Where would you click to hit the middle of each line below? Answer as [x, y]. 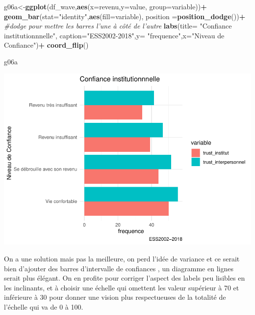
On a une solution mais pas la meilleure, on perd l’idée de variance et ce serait [122, 259]
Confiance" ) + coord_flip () [46, 45]
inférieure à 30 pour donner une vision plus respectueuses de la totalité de [115, 297]
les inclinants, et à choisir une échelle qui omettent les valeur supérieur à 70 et [122, 287]
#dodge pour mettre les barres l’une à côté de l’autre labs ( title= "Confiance [118, 26]
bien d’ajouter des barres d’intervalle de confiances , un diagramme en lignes [119, 268]
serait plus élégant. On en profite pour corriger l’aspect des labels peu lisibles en [125, 278]
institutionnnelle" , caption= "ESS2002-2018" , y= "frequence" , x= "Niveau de [114, 35]
